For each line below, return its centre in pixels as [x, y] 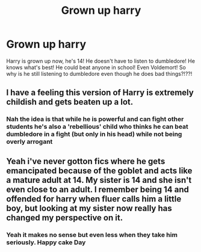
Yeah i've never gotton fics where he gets [86, 161]
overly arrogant [29, 142]
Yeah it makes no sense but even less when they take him [92, 235]
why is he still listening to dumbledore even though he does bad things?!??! [99, 73]
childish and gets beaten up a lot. [70, 102]
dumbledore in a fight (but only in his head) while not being [94, 134]
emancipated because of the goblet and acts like [99, 171]
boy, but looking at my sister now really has [89, 208]
